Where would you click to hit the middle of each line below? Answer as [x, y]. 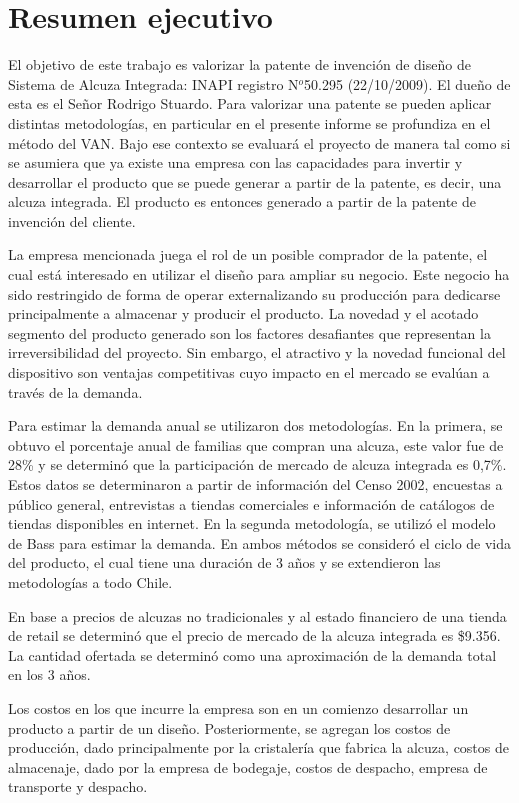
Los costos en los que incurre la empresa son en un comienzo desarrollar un [238, 707]
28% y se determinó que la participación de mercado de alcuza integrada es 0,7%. [257, 464]
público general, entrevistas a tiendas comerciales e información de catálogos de [251, 503]
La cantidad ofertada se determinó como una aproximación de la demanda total [252, 654]
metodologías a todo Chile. [90, 581]
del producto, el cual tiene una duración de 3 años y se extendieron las [224, 562]
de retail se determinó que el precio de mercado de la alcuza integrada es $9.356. [254, 635]
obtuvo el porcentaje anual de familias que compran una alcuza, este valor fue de [256, 444]
